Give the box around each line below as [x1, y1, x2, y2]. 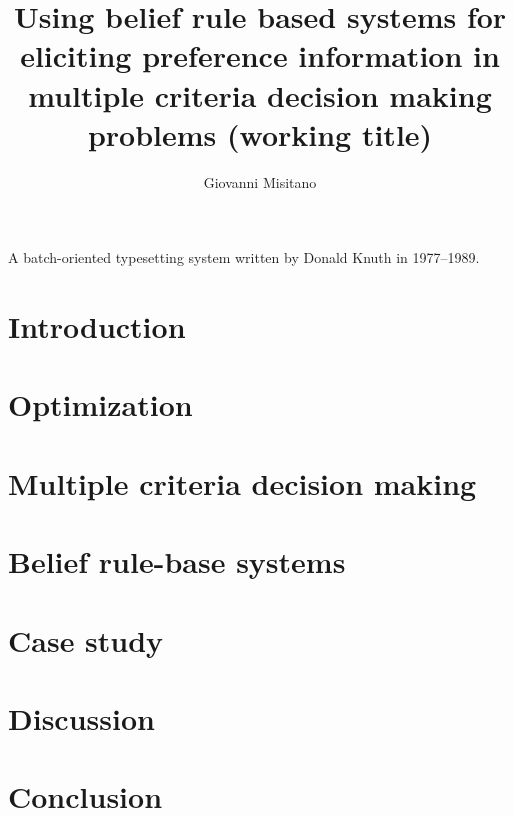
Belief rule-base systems [8, 541, 346, 582]
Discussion [8, 697, 155, 738]
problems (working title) [87, 113, 433, 154]
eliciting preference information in [20, 35, 500, 76]
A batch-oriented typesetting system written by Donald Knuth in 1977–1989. [8, 247, 480, 268]
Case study [8, 619, 164, 660]
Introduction [8, 306, 186, 347]
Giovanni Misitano [203, 171, 317, 192]
